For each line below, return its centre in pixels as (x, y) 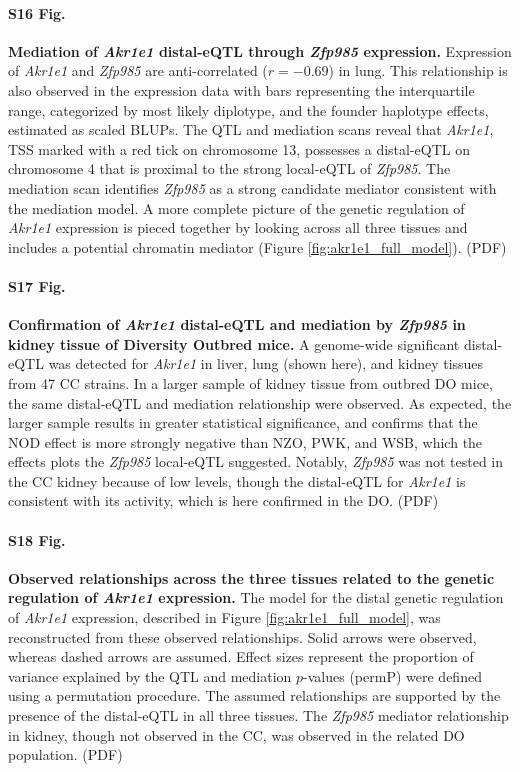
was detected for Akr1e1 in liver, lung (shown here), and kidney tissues (266, 363)
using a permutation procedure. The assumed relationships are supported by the (254, 695)
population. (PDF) (65, 754)
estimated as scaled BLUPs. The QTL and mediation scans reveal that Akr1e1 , (251, 129)
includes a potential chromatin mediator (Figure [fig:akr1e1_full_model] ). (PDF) (257, 246)
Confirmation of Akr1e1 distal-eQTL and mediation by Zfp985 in (237, 324)
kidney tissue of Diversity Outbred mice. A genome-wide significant (234, 343)
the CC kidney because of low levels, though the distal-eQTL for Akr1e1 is (237, 480)
